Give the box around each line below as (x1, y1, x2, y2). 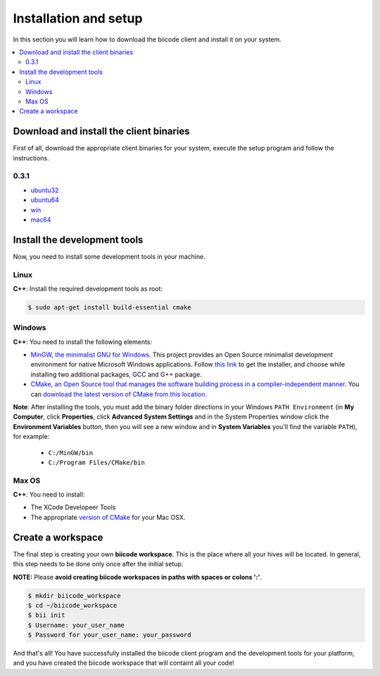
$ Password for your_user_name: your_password (27, 631, 191, 639)
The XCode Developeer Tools (30, 503, 116, 511)
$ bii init (27, 611, 65, 619)
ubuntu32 (30, 186, 59, 194)
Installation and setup (13, 11, 143, 26)
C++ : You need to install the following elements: (13, 338, 153, 346)
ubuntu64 (30, 196, 59, 204)
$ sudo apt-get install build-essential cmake (27, 303, 191, 311)
